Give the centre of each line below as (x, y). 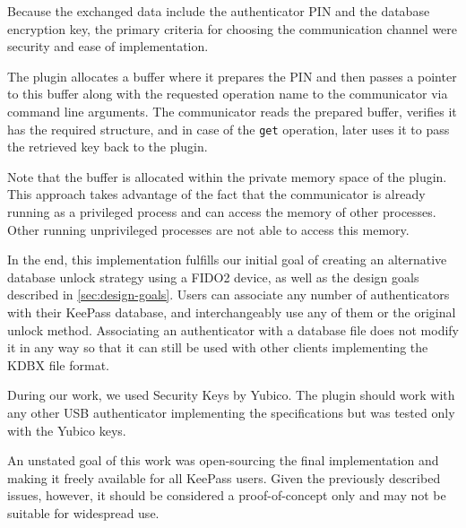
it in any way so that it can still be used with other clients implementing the (218, 347)
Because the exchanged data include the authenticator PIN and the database (219, 11)
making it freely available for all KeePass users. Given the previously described (224, 477)
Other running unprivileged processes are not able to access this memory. (208, 229)
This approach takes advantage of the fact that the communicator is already (216, 194)
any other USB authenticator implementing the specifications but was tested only (231, 412)
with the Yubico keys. (67, 430)
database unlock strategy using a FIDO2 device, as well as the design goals (213, 277)
